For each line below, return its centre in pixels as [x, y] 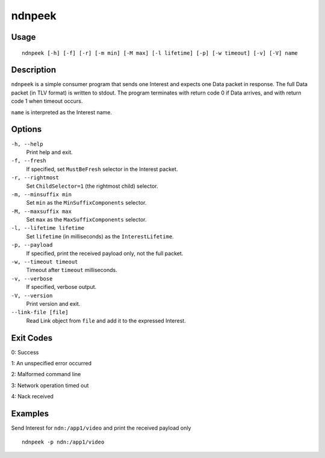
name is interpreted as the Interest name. [62, 112]
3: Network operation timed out [50, 385]
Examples [30, 414]
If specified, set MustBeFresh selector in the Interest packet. [102, 169]
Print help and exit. [50, 152]
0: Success [25, 352]
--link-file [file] [40, 312]
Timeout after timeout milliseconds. [72, 270]
